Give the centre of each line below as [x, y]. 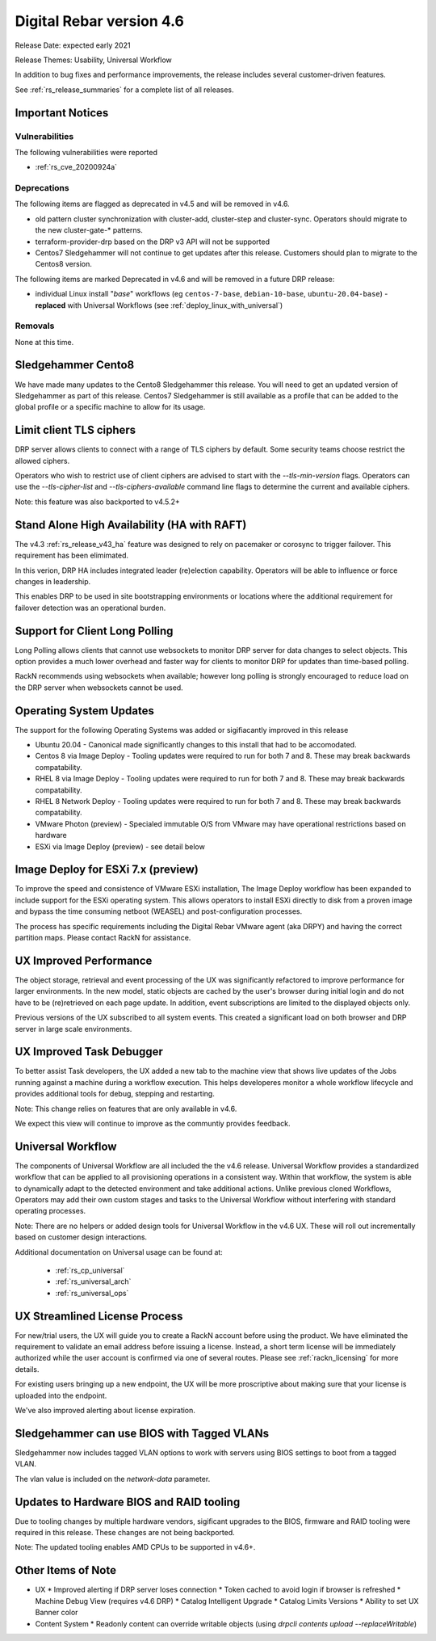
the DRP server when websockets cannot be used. [99, 688]
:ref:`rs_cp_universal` [90, 1271]
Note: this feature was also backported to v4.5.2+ [98, 502]
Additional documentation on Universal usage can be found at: [119, 1252]
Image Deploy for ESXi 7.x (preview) [107, 870]
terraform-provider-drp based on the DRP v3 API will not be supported [153, 242]
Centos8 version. [63, 264]
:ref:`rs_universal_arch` [93, 1281]
